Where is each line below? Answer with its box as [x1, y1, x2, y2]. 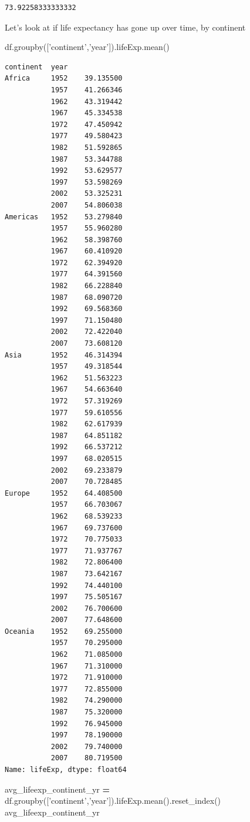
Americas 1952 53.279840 [5, 212, 123, 221]
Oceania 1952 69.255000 [5, 627, 123, 636]
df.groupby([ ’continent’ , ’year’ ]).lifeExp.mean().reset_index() [5, 794, 221, 807]
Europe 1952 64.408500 [5, 489, 123, 497]
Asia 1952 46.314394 [5, 350, 123, 359]
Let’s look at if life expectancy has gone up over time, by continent [5, 21, 246, 33]
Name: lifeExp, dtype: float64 [5, 766, 127, 774]
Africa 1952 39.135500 [5, 74, 123, 83]
